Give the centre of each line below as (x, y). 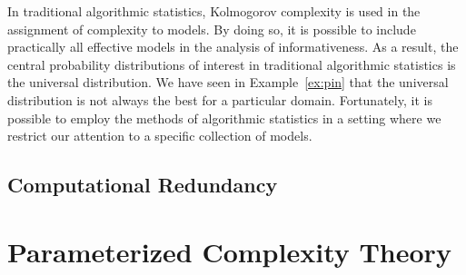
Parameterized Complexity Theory (229, 251)
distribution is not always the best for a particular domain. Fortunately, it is (220, 99)
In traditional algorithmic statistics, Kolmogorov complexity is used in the (214, 11)
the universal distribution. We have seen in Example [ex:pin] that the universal (228, 82)
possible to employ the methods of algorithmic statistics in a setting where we (224, 118)
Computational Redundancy (143, 185)
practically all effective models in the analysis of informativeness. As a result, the (233, 47)
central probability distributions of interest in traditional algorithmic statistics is (232, 64)
